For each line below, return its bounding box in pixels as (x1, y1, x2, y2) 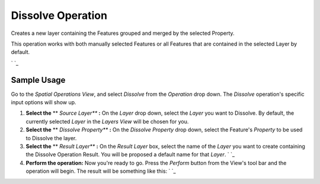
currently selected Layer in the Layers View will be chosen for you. (25, 118, 189, 125)
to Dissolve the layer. (25, 134, 77, 141)
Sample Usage (11, 75, 66, 85)
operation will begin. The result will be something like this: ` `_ (25, 167, 176, 175)
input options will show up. (11, 99, 76, 106)
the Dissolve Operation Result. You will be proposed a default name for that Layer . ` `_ (25, 151, 235, 158)
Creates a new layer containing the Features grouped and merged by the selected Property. (11, 30, 235, 37)
